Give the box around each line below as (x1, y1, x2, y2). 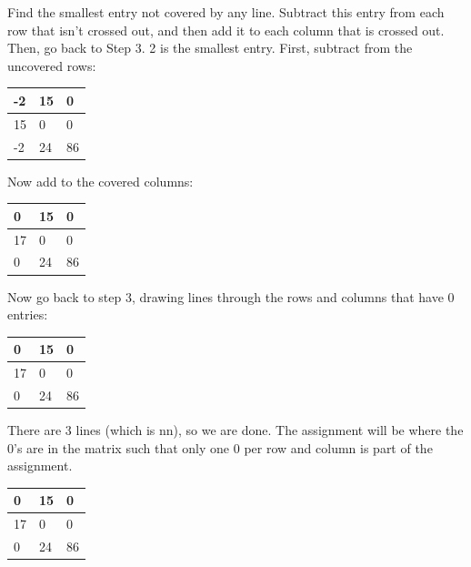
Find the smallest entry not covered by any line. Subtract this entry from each (7, 3, 445, 21)
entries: (7, 305, 48, 324)
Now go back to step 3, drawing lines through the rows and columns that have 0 (7, 287, 455, 306)
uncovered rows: (7, 56, 96, 75)
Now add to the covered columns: (7, 171, 194, 190)
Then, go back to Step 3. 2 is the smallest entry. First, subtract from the (7, 38, 413, 57)
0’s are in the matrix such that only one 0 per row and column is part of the (7, 438, 433, 457)
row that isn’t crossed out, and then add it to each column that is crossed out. (7, 20, 445, 39)
